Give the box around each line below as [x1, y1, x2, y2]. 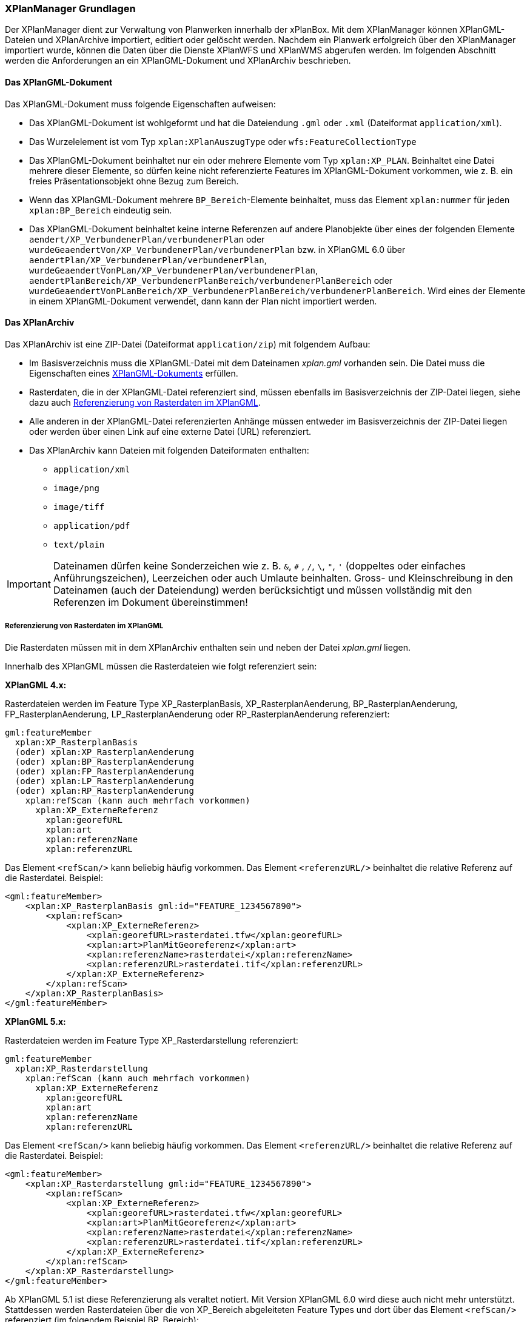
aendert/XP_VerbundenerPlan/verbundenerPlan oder [29, 233, 265, 244]
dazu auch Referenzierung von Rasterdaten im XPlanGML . [29, 397, 261, 408]
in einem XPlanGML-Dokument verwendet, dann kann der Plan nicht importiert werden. [29, 295, 377, 306]
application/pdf [53, 520, 130, 531]
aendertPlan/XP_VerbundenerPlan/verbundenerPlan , [29, 254, 267, 265]
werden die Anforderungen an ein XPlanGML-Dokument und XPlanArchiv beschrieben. [5, 55, 351, 66]
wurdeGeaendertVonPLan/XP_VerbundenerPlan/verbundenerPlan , [29, 264, 318, 275]
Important [7, 577, 51, 590]
